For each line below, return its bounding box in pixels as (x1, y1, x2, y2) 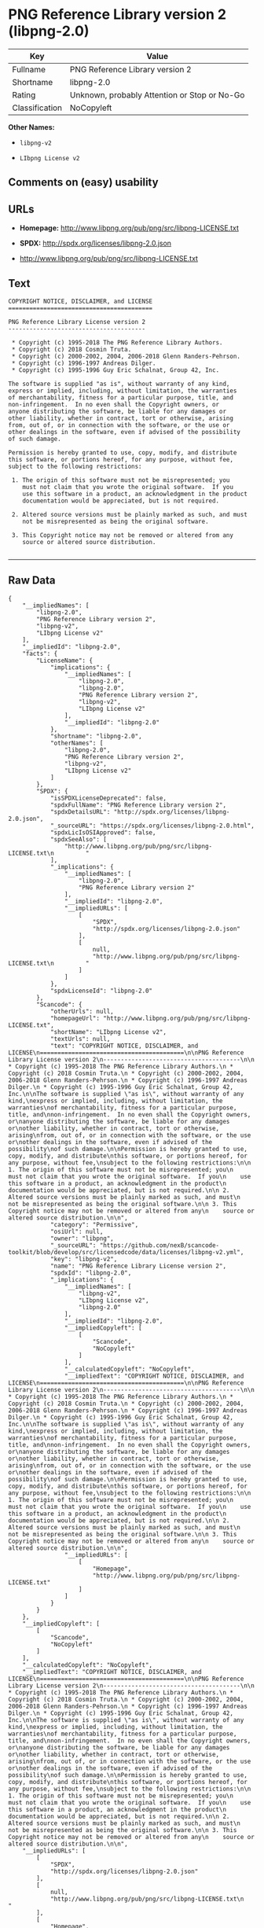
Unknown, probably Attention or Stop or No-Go (69, 89, 245, 100)
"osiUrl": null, (49, 1227, 104, 1235)
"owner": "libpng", (49, 1234, 114, 1242)
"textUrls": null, (49, 1035, 111, 1043)
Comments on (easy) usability (8, 175, 159, 189)
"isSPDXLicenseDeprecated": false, (49, 794, 167, 802)
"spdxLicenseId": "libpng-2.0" (49, 987, 153, 995)
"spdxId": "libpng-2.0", (49, 1268, 132, 1277)
